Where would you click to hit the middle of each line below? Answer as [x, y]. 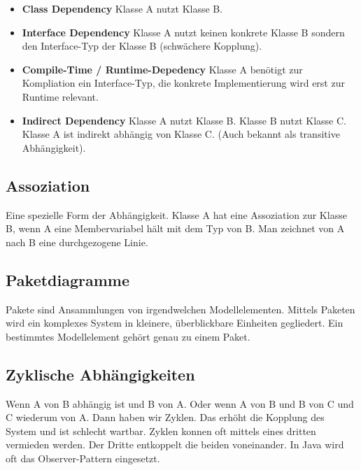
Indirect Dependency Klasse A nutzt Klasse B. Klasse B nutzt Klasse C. [184, 120]
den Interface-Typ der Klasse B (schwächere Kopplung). [142, 46]
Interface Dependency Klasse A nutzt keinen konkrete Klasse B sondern [183, 32]
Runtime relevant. [60, 96]
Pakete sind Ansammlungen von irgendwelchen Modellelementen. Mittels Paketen [180, 309]
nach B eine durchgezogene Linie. [77, 242]
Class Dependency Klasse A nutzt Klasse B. [122, 8]
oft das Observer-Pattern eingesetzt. [83, 458]
